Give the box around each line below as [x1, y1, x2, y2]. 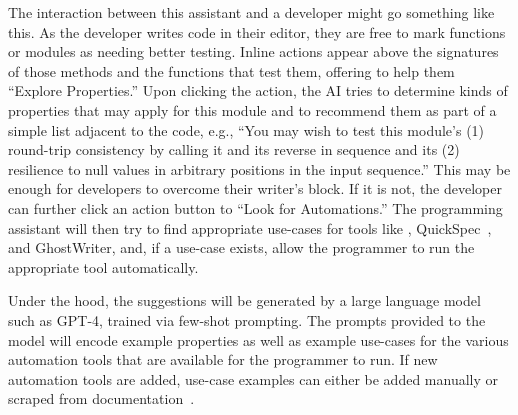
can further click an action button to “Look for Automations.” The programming [8, 197, 503, 218]
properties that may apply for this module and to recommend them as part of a [8, 99, 497, 120]
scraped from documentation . [8, 388, 195, 409]
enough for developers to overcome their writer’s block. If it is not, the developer [8, 178, 502, 199]
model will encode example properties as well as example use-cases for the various [8, 329, 509, 350]
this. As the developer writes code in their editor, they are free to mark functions [8, 21, 506, 42]
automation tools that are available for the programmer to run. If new [8, 349, 438, 370]
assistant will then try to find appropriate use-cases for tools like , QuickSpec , [8, 217, 492, 238]
